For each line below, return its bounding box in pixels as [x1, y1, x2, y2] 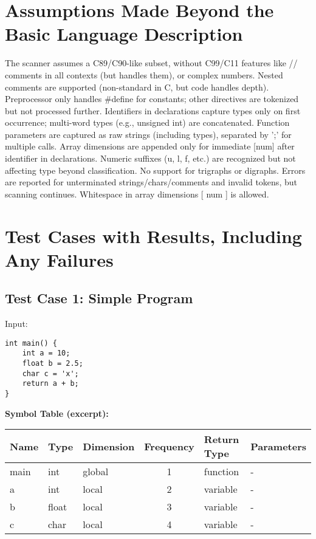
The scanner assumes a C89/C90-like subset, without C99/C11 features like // [5, 57, 298, 69]
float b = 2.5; [22, 359, 83, 368]
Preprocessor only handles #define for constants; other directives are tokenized [5, 92, 299, 105]
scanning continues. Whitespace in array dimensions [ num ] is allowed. [5, 187, 269, 200]
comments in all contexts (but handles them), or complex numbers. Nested [5, 68, 283, 81]
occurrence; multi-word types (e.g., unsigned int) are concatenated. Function [5, 116, 290, 129]
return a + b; [22, 379, 79, 388]
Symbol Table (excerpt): [5, 407, 109, 419]
